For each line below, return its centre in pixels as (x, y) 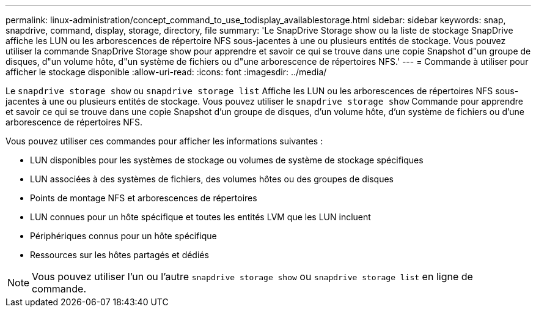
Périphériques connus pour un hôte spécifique (123, 236)
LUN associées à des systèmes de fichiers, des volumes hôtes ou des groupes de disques (212, 179)
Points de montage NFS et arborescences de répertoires (144, 198)
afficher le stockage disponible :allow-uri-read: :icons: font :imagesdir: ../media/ (166, 72)
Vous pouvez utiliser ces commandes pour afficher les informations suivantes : (164, 141)
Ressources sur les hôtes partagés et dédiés (119, 255)
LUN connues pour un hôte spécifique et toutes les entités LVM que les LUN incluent (200, 217)
